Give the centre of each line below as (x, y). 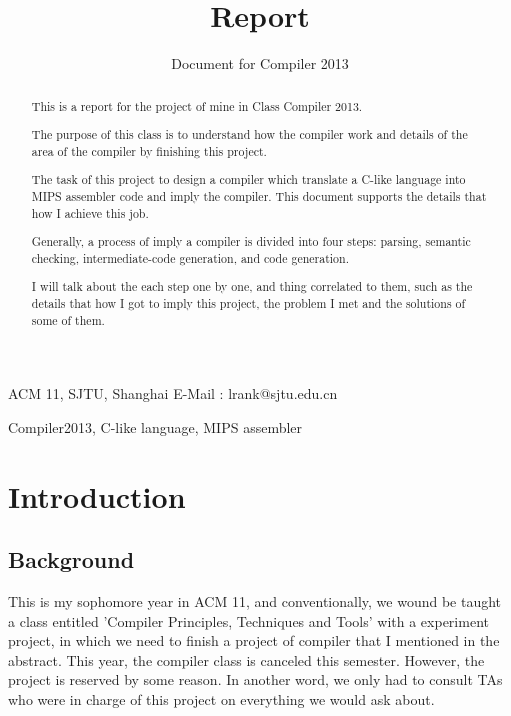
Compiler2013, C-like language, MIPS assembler (155, 426)
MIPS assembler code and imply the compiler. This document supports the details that (259, 195)
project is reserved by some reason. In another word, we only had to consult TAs (255, 679)
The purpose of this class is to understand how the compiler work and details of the (249, 134)
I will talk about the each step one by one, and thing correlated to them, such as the (252, 286)
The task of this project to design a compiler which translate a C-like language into (248, 179)
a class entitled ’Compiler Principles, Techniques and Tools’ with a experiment (248, 620)
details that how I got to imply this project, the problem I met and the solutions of (248, 302)
